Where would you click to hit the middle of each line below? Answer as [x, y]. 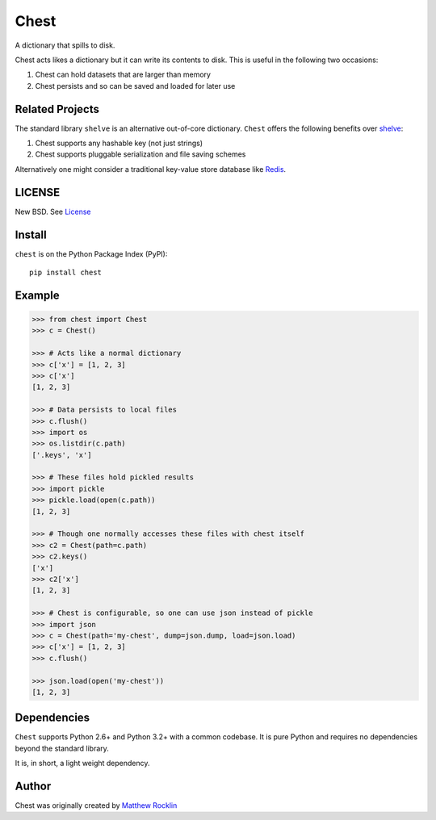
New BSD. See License [53, 211]
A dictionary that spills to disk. [65, 45]
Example [37, 295]
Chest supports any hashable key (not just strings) [119, 143]
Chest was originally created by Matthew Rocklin [96, 805]
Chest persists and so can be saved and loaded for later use [135, 86]
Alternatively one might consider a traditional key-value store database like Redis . [151, 169]
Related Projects [57, 109]
